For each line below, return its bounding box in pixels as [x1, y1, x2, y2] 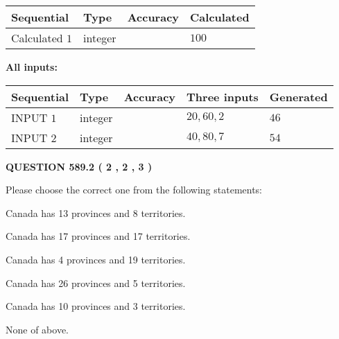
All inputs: [6, 60, 58, 73]
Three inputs [186, 88, 259, 105]
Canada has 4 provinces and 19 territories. [6, 252, 186, 266]
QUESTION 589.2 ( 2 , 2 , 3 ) [6, 159, 153, 173]
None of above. [6, 322, 69, 336]
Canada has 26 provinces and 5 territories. [6, 275, 186, 290]
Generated [269, 88, 328, 105]
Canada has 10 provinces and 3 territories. [6, 299, 186, 313]
